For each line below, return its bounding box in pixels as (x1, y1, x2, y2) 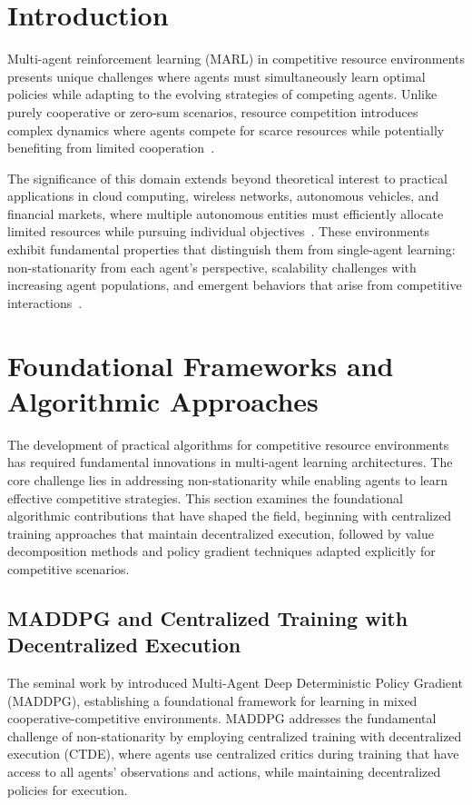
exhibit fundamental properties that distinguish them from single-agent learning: (7, 240, 456, 259)
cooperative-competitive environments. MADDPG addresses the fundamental (7, 709, 437, 728)
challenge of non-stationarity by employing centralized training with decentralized (7, 726, 462, 745)
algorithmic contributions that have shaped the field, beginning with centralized (7, 506, 452, 525)
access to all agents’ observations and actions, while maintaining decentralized (7, 762, 441, 781)
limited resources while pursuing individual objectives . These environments (7, 222, 429, 241)
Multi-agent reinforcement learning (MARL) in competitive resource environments (7, 49, 465, 68)
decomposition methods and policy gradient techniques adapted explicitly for (7, 542, 436, 561)
